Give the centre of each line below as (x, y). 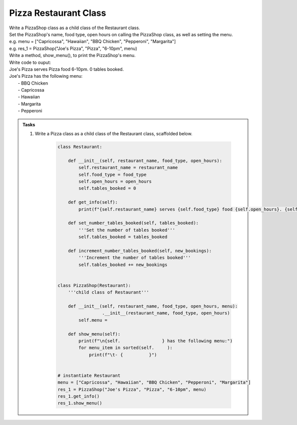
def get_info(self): (93, 202)
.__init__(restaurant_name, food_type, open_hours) (166, 313)
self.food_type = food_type (113, 174)
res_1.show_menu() (80, 403)
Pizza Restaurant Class (58, 13)
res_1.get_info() (79, 397)
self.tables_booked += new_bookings (123, 265)
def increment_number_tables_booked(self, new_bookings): (140, 251)
